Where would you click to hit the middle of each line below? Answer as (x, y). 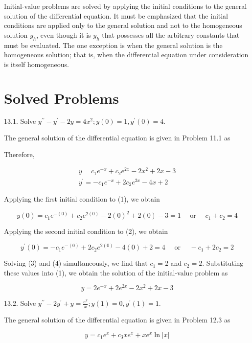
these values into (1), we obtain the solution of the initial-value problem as (116, 272)
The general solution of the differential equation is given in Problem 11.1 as (117, 138)
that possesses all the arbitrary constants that (171, 34)
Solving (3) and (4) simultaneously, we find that (76, 263)
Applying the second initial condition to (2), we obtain (86, 231)
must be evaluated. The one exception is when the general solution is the (113, 45)
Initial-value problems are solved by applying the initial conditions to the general (126, 6)
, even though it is (64, 34)
